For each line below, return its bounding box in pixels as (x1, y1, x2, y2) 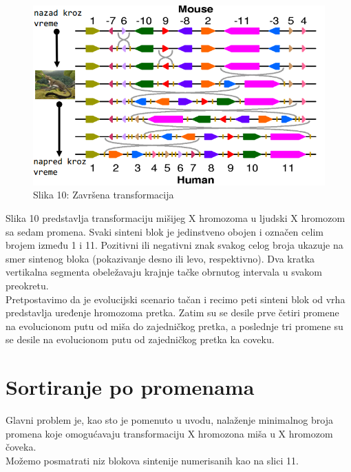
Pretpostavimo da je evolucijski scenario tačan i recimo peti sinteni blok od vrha (6, 291, 345, 306)
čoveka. (6, 440, 36, 454)
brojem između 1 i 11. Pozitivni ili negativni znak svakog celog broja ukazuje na (6, 238, 343, 252)
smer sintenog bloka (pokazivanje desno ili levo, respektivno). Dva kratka (6, 251, 315, 265)
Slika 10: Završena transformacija (33, 187, 174, 202)
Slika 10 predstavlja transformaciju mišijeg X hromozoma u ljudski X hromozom (6, 210, 345, 225)
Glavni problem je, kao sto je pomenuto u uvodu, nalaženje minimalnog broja (6, 413, 333, 427)
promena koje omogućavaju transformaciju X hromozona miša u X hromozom (6, 426, 333, 440)
